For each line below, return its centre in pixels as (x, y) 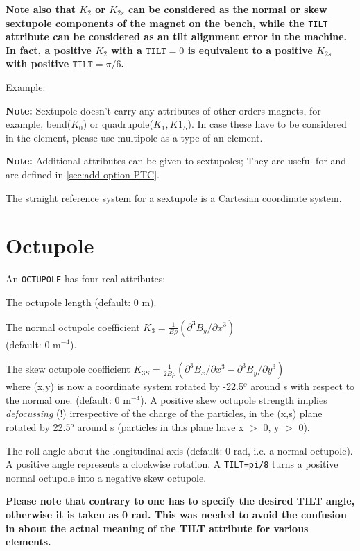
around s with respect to (303, 386)
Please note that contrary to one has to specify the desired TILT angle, (180, 501)
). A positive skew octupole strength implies (234, 399)
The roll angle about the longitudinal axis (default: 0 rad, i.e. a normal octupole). (179, 450)
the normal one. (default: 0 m (68, 399)
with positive (37, 63)
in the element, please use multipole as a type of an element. (134, 137)
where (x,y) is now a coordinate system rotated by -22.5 (125, 386)
